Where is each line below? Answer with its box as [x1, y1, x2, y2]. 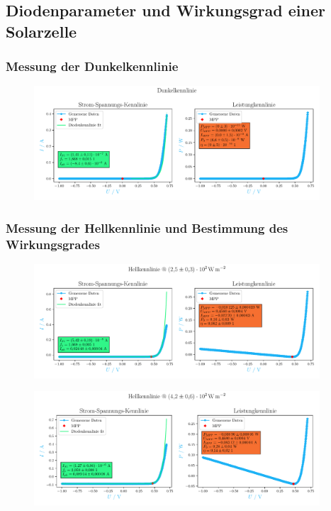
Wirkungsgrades [6, 235, 100, 253]
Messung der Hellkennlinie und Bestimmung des [6, 219, 288, 236]
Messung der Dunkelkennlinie [6, 57, 179, 75]
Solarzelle [6, 20, 77, 42]
